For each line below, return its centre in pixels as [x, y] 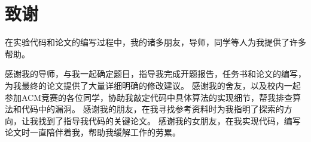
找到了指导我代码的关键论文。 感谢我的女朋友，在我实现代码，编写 [169, 120]
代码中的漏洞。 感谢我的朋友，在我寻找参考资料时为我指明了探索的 [153, 109]
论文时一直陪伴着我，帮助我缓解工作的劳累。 [93, 132]
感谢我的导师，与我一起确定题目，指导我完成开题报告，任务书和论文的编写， [155, 74]
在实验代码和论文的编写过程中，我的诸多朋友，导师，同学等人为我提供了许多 [155, 42]
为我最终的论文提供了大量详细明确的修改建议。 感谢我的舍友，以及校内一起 [153, 85]
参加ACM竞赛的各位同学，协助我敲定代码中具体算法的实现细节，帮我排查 [149, 97]
